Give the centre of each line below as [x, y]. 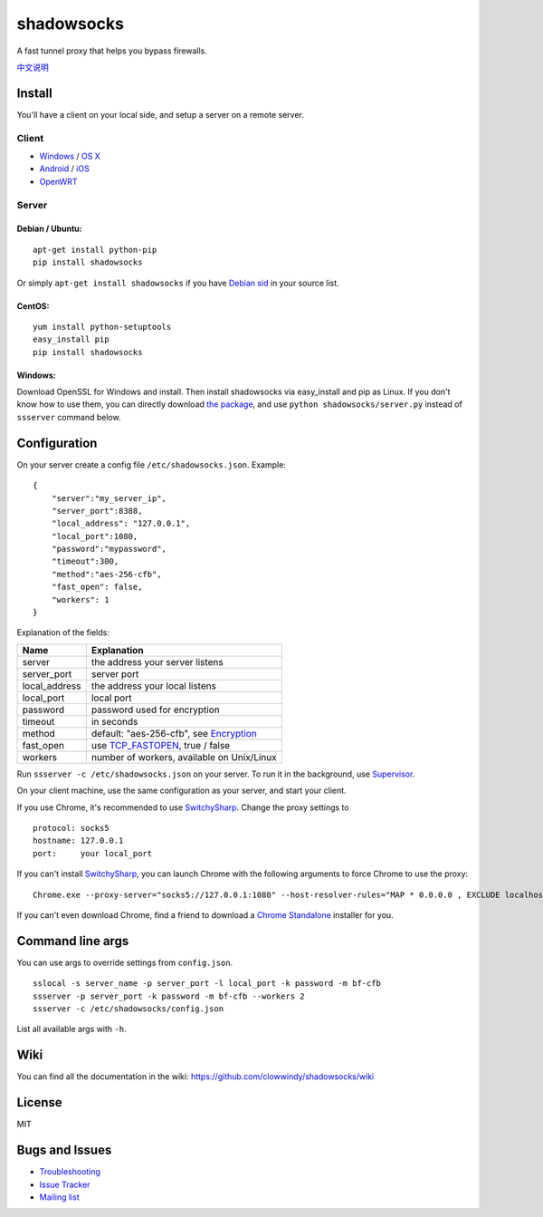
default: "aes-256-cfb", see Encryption [174, 733]
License [39, 1102]
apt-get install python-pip [95, 250]
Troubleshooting [70, 1172]
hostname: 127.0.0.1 [78, 841]
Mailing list [60, 1197]
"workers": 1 [80, 599]
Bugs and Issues [64, 1150]
